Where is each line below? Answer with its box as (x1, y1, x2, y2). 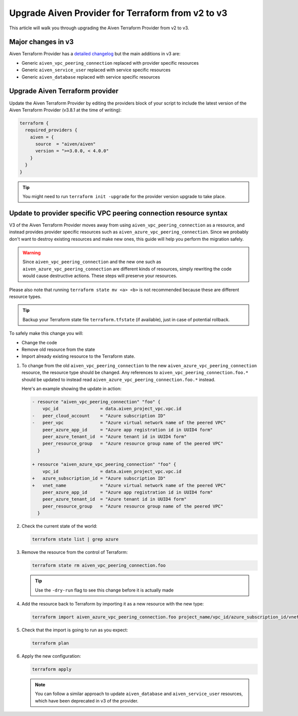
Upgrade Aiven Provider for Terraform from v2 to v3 (9, 7, 228, 18)
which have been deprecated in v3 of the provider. (35, 698, 139, 704)
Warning (22, 250, 41, 256)
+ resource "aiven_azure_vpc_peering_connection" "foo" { (32, 462, 176, 467)
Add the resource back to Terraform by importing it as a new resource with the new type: (21, 601, 204, 607)
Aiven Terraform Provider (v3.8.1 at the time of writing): (9, 107, 122, 113)
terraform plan (32, 640, 69, 646)
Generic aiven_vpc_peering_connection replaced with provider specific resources (21, 60, 199, 66)
